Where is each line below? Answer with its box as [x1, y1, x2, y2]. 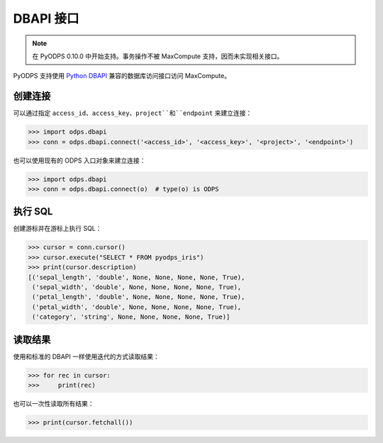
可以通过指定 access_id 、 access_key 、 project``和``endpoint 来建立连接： [13, 109, 252, 117]
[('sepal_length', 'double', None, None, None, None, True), [28, 273, 245, 281]
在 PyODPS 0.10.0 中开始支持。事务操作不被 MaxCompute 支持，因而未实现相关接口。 [32, 52, 284, 60]
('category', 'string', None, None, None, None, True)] [32, 313, 231, 321]
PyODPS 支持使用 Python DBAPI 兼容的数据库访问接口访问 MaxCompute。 [13, 72, 231, 80]
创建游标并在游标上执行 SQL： [13, 224, 102, 233]
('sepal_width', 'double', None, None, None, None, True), [32, 283, 242, 291]
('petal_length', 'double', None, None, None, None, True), [32, 293, 245, 301]
